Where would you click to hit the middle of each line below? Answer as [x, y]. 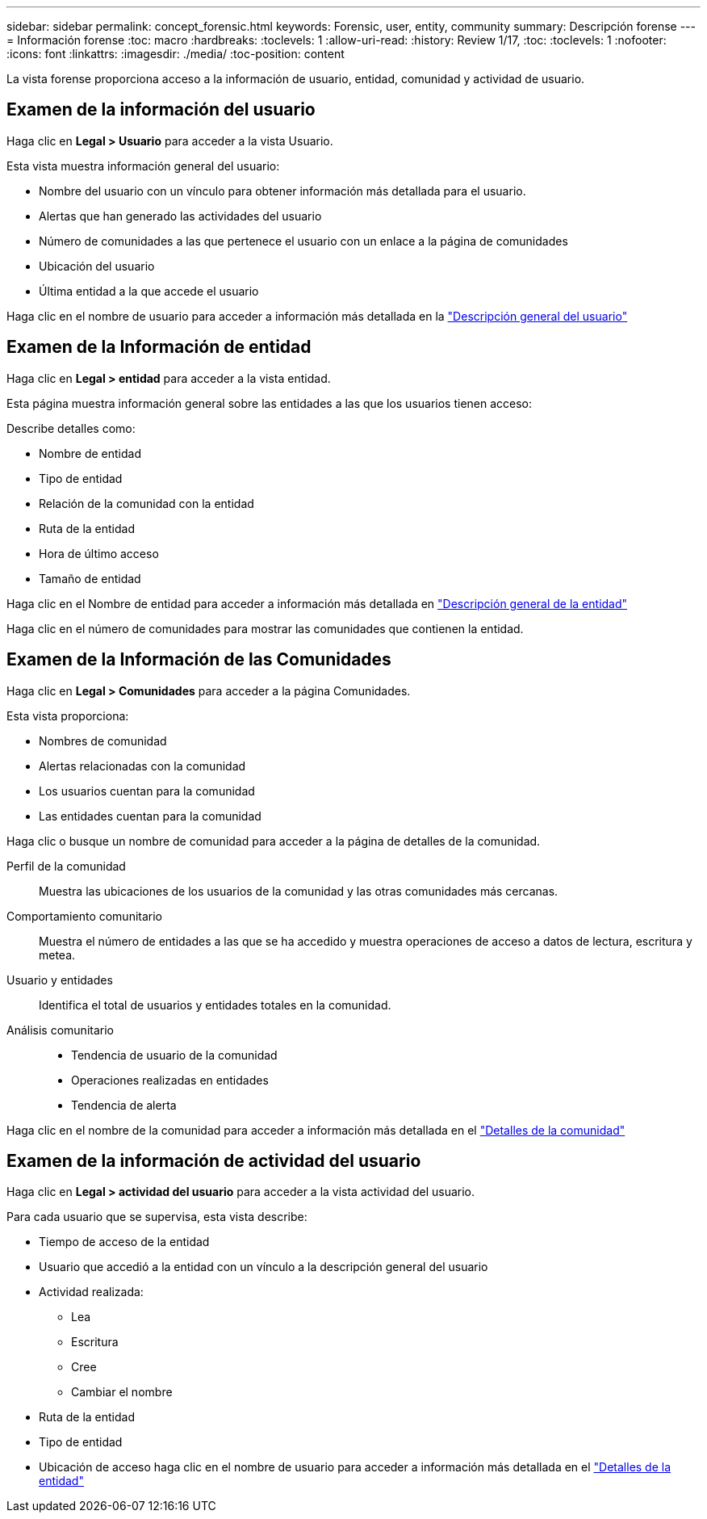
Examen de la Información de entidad [159, 347]
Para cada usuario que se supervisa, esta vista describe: [157, 1217]
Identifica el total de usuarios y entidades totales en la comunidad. [215, 1005]
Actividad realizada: [91, 1292]
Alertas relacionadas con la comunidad [142, 766]
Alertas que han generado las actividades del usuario [180, 216]
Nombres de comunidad [103, 741]
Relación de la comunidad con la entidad [146, 503]
